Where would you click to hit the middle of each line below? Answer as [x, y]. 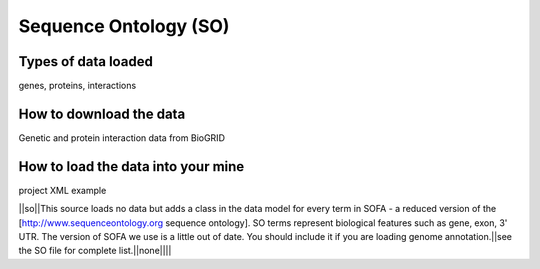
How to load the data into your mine [131, 166]
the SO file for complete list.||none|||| [95, 251]
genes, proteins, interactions [77, 86]
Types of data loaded [86, 61]
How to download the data [102, 113]
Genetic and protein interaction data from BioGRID [121, 137]
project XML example [62, 190]
